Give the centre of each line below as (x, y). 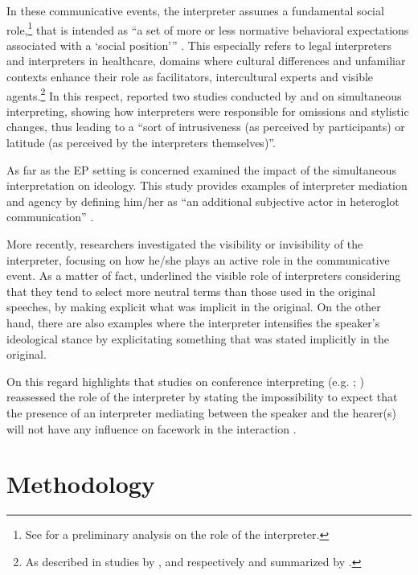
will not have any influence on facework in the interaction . (152, 428)
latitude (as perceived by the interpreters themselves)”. (141, 143)
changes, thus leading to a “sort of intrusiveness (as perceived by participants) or (206, 127)
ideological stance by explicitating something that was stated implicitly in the (198, 338)
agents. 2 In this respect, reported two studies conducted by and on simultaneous (204, 94)
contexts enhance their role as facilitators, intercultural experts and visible (190, 77)
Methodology (81, 484)
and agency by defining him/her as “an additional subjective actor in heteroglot (203, 201)
